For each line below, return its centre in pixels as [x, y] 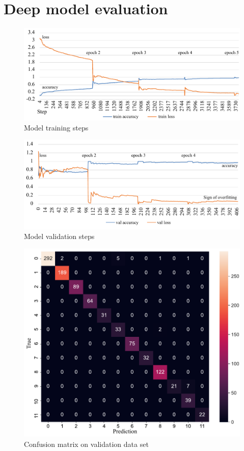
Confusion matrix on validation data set [86, 444]
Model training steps [56, 127]
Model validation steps [59, 236]
